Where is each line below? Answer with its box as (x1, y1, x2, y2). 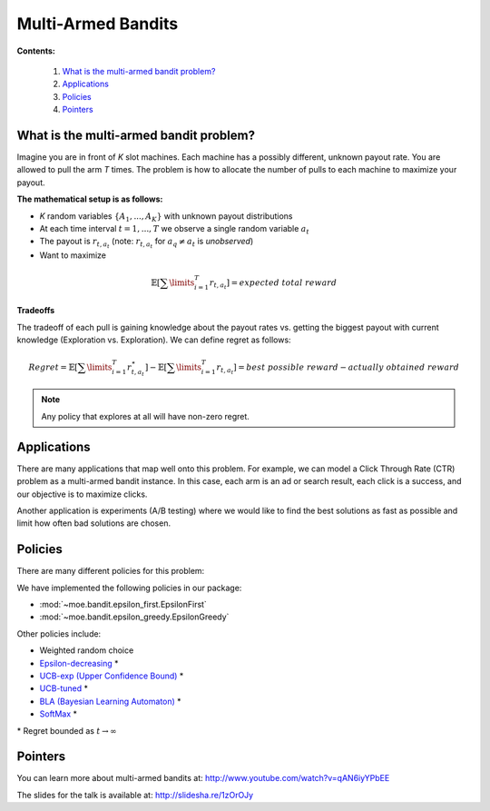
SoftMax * (39, 708, 77, 719)
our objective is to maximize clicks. (16, 489, 148, 499)
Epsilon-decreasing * (39, 658, 119, 668)
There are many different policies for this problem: (16, 566, 205, 577)
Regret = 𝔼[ (28, 361, 79, 372)
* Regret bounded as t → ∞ (16, 725, 117, 736)
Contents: (16, 45, 56, 56)
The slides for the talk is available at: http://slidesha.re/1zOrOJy (16, 789, 254, 800)
